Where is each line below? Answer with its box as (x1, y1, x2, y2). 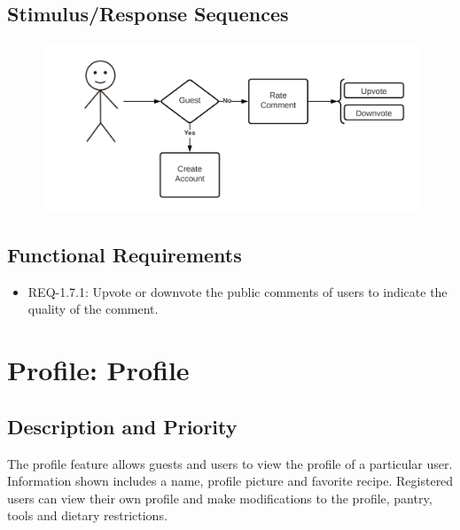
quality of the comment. (27, 300, 159, 318)
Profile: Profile (7, 352, 190, 388)
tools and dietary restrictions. (7, 506, 168, 525)
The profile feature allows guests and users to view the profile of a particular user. (7, 454, 453, 472)
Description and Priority (7, 412, 238, 440)
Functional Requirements (7, 241, 242, 269)
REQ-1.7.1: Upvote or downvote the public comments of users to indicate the (27, 282, 448, 300)
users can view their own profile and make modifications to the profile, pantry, (7, 488, 433, 507)
